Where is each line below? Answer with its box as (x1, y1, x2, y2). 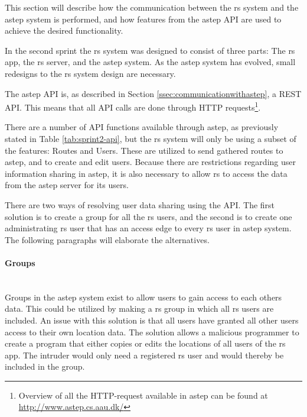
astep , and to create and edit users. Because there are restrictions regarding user (5, 156, 296, 168)
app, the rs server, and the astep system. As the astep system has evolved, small (5, 56, 296, 68)
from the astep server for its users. (5, 179, 129, 191)
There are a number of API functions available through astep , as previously (5, 121, 279, 133)
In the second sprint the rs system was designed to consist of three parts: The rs (5, 44, 295, 56)
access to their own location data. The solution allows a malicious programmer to (5, 325, 299, 338)
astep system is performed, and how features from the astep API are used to (5, 12, 282, 25)
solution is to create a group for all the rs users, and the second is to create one (5, 210, 292, 222)
